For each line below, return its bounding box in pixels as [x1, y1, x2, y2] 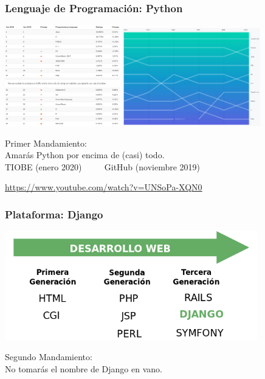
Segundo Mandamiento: [5, 350, 92, 363]
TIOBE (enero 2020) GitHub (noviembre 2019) [5, 160, 201, 173]
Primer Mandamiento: [5, 136, 87, 149]
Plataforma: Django [5, 206, 103, 221]
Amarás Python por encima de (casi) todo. [5, 148, 165, 161]
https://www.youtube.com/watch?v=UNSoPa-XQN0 [5, 181, 202, 193]
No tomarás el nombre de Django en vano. [5, 362, 162, 375]
